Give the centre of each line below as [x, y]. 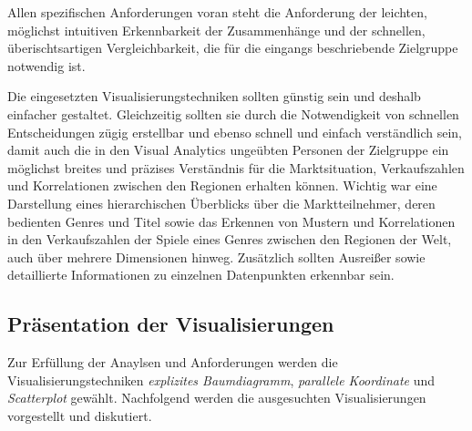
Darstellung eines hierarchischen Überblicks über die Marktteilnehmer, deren [221, 203]
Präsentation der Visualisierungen [171, 324]
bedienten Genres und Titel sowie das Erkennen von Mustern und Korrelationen [231, 221]
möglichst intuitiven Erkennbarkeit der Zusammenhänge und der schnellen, [216, 30]
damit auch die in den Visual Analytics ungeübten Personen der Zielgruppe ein [228, 150]
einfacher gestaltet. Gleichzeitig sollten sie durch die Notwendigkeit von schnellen [233, 113]
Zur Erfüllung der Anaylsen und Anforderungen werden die [173, 362]
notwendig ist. [46, 65]
